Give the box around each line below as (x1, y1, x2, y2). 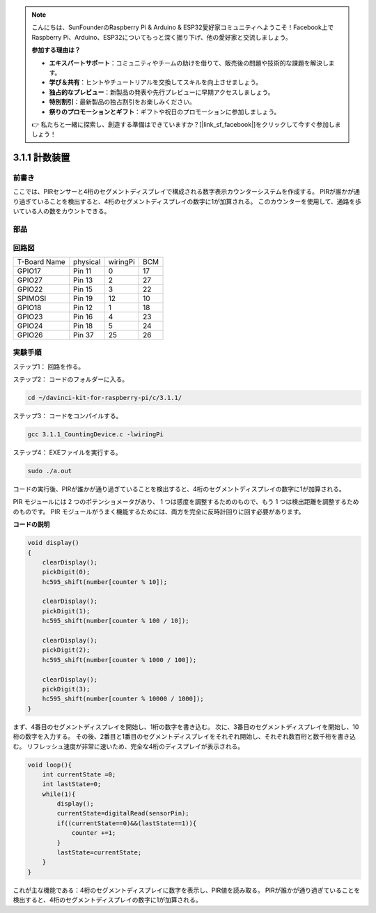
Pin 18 (73, 321, 93, 330)
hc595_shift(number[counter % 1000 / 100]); (42, 656, 197, 663)
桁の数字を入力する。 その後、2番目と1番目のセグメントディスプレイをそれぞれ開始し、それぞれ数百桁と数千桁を (13, 732, 338, 741)
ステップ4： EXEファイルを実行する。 (13, 448, 122, 456)
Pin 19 (73, 293, 93, 303)
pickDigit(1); (42, 607, 91, 615)
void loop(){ (27, 760, 72, 769)
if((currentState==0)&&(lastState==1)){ (56, 819, 197, 827)
